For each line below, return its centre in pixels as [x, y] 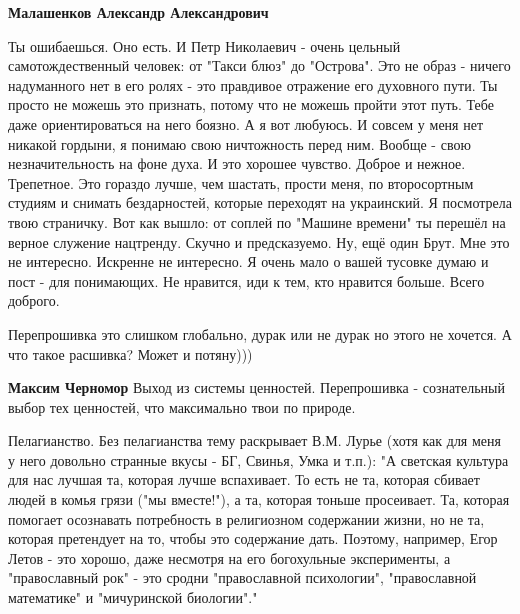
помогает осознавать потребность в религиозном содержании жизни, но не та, [246, 518]
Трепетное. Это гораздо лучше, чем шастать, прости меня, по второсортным [241, 182]
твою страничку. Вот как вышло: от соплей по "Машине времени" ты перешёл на [257, 221]
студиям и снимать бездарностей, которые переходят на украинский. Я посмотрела [260, 202]
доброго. [34, 300]
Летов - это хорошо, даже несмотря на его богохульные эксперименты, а [229, 557]
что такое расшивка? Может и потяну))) [130, 353]
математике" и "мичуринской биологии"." [133, 597]
